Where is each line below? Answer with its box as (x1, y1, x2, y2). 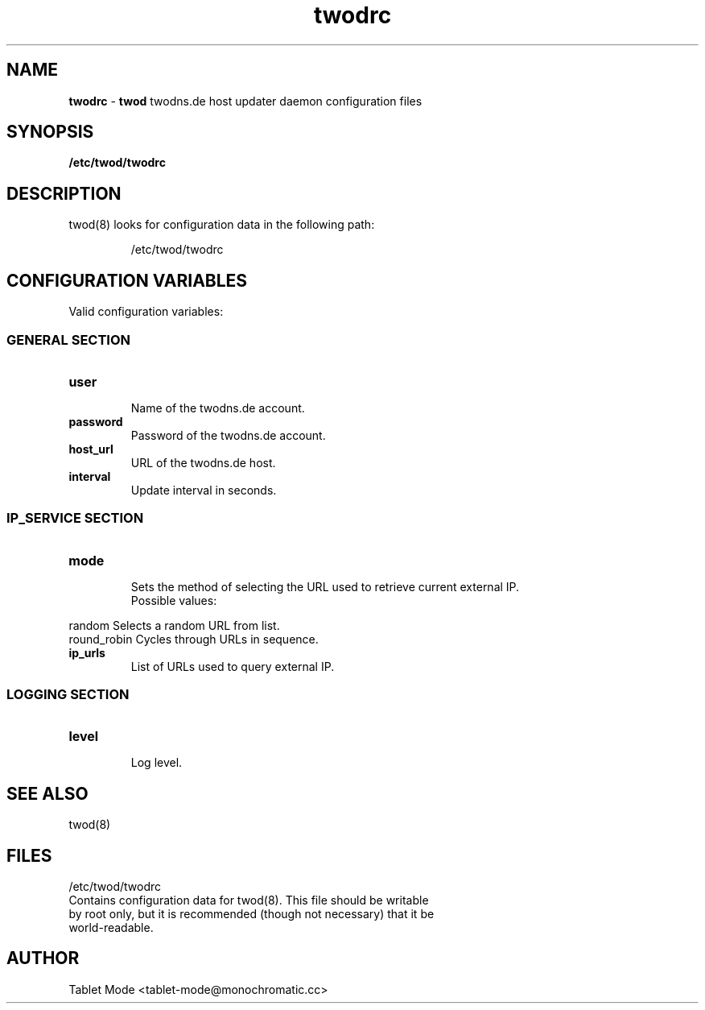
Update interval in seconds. (130, 482, 277, 497)
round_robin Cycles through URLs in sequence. (68, 631, 319, 646)
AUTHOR (6, 948, 80, 969)
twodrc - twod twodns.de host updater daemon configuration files (68, 93, 423, 108)
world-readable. (68, 921, 154, 935)
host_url (68, 441, 113, 456)
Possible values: (130, 593, 217, 607)
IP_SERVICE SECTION (6, 510, 144, 527)
